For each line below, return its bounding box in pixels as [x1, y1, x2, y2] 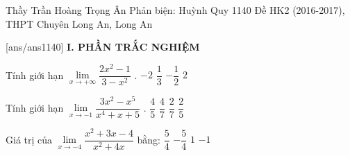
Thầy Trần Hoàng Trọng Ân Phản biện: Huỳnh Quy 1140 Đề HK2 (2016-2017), [6, 3, 345, 17]
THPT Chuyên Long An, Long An [6, 16, 153, 31]
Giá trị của [6, 132, 53, 146]
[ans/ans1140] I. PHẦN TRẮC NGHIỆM [6, 40, 200, 54]
